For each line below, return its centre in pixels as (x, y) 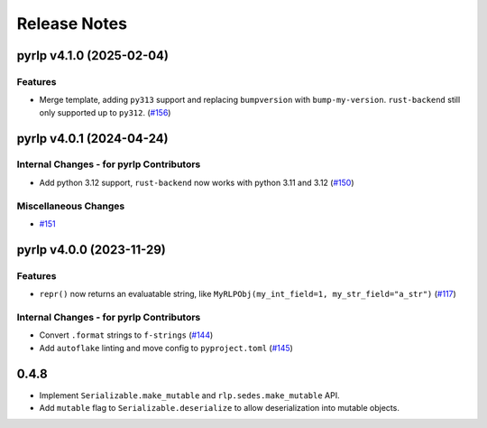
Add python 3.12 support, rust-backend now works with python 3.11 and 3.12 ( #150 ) (197, 182)
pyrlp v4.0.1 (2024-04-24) (92, 139)
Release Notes (72, 23)
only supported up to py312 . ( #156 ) (105, 112)
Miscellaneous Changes (71, 206)
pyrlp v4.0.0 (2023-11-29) (92, 250)
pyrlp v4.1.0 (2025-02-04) (92, 56)
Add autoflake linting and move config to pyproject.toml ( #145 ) (166, 348)
